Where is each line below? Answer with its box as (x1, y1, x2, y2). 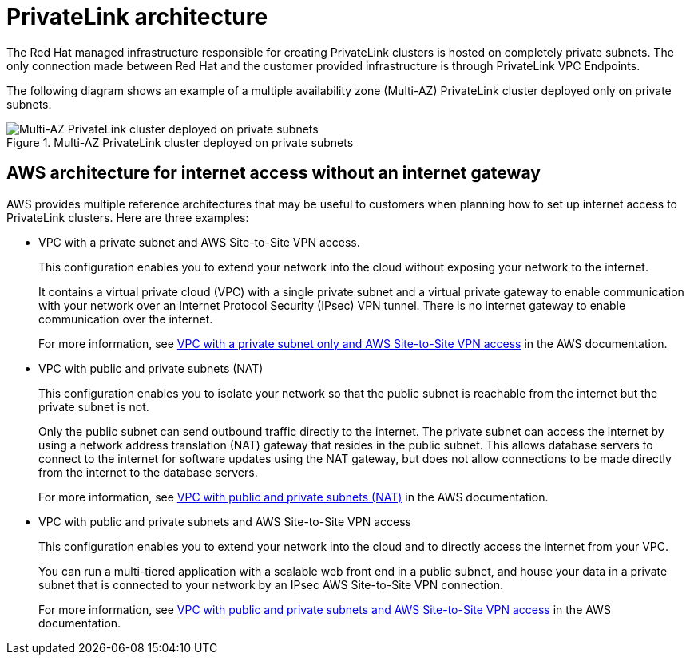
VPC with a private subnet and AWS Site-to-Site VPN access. (38, 235, 360, 249)
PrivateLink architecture (6, 3, 268, 30)
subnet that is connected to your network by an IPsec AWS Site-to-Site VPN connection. (38, 577, 503, 592)
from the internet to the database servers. (38, 465, 258, 479)
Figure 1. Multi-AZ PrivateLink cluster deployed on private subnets (6, 135, 354, 149)
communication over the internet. (38, 311, 213, 326)
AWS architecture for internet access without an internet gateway (6, 163, 541, 184)
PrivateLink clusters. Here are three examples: (6, 210, 249, 224)
